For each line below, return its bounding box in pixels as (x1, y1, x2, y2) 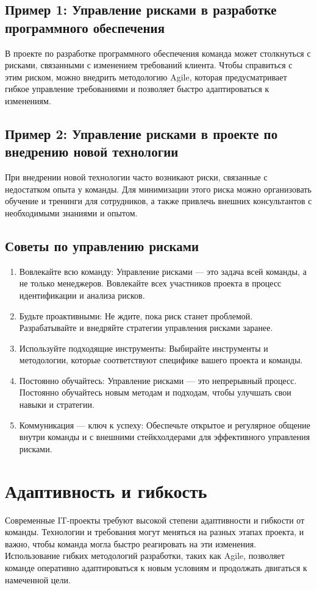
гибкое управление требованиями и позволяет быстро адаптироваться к (5, 82, 269, 95)
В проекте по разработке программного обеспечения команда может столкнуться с (5, 46, 311, 59)
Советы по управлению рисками (5, 236, 199, 255)
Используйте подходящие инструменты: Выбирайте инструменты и (19, 341, 268, 354)
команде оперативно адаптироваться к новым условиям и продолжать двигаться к (5, 561, 307, 574)
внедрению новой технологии (5, 142, 179, 161)
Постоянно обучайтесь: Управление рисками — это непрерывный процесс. (19, 374, 297, 386)
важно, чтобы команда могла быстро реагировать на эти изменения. (5, 537, 257, 550)
